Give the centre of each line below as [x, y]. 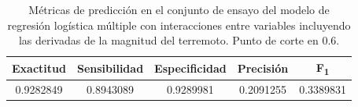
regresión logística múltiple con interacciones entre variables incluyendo [179, 25]
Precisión [263, 68]
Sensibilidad [110, 68]
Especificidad [190, 68]
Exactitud [39, 68]
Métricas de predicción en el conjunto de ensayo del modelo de [179, 9]
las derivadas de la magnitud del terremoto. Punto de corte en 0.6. [179, 40]
